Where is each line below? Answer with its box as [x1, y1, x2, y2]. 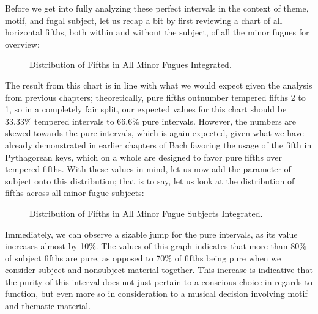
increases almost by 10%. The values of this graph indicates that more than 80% [5, 239, 306, 252]
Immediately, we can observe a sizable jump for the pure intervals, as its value [5, 227, 298, 240]
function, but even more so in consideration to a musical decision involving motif [5, 287, 308, 300]
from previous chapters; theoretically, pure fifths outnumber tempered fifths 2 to [5, 90, 306, 103]
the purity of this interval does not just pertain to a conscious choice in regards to [5, 275, 312, 288]
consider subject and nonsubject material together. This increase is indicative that [5, 263, 313, 276]
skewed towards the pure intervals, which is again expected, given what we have [5, 126, 304, 139]
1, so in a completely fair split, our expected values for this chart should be [5, 103, 287, 115]
